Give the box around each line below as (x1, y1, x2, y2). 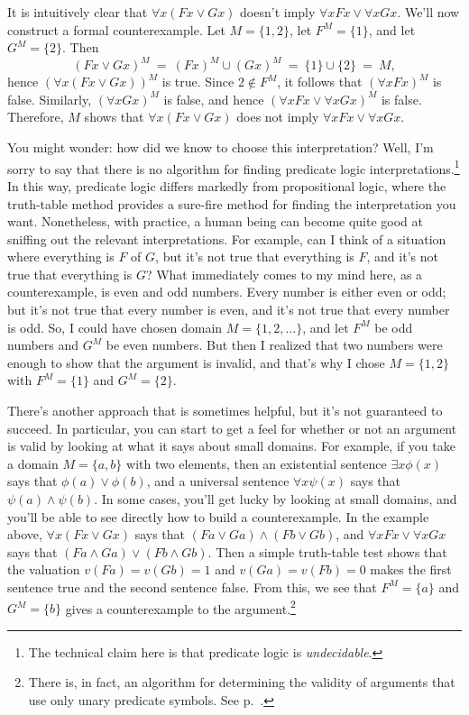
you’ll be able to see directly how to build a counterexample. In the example (7, 507, 429, 526)
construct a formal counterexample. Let (7, 20, 225, 39)
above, (7, 525, 42, 544)
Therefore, (7, 107, 64, 126)
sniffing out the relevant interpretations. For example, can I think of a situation (7, 229, 446, 248)
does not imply (236, 107, 319, 126)
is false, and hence (163, 89, 264, 108)
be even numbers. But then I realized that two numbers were (106, 335, 443, 354)
